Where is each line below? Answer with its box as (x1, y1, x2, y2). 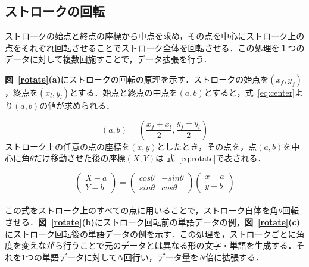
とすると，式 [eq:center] (204, 86, 295, 98)
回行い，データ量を (123, 250, 199, 263)
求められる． (64, 99, 115, 111)
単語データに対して (42, 250, 117, 263)
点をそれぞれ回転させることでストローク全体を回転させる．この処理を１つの (5, 41, 305, 54)
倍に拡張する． (205, 250, 264, 263)
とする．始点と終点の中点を (70, 86, 178, 98)
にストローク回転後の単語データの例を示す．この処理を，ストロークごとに (5, 227, 296, 240)
